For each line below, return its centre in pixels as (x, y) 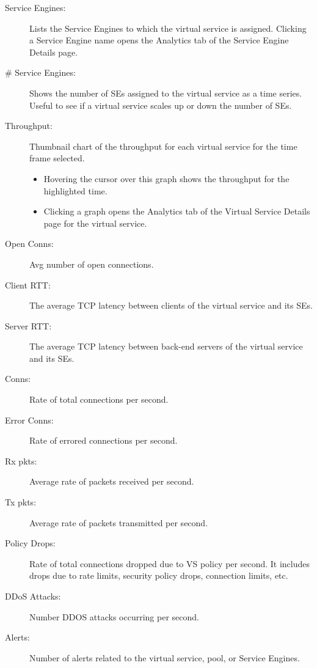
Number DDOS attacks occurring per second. (114, 616)
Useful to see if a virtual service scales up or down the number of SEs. (161, 105)
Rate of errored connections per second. (104, 440)
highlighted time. (75, 190)
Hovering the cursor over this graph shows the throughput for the (166, 178)
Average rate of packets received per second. (112, 481)
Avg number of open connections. (92, 264)
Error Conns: (29, 420)
